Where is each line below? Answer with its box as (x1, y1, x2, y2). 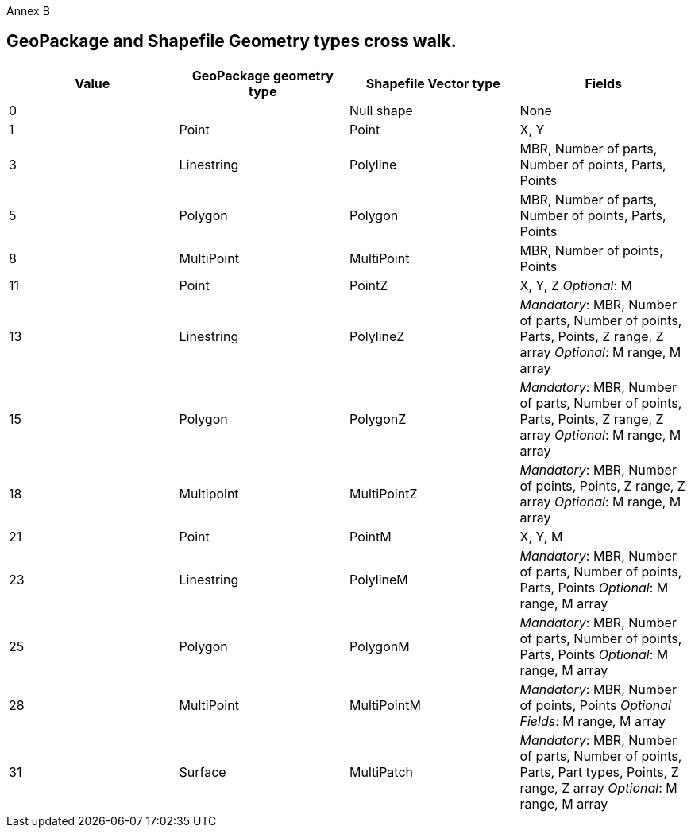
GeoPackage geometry (191, 67, 334, 83)
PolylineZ (349, 328, 405, 344)
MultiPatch (349, 763, 414, 780)
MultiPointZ (349, 485, 418, 502)
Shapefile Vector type (365, 75, 500, 91)
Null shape (349, 102, 413, 118)
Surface (179, 763, 226, 780)
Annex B (6, 4, 50, 17)
